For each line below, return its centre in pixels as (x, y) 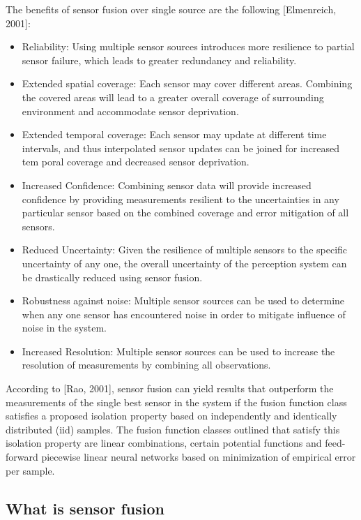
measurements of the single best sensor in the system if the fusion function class (176, 402)
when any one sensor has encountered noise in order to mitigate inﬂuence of (184, 314)
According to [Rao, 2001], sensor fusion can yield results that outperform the (170, 388)
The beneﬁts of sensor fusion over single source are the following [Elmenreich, (171, 9)
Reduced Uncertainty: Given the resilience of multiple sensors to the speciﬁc (185, 250)
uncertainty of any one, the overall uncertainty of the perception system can (184, 263)
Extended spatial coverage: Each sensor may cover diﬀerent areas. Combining (187, 83)
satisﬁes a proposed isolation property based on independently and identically (171, 416)
